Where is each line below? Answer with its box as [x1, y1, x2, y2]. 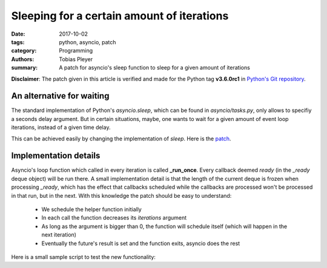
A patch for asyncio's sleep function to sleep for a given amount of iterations [59, 64, 251, 71]
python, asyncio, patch [59, 38, 116, 45]
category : [11, 47, 37, 54]
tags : [11, 38, 25, 45]
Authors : [11, 55, 35, 63]
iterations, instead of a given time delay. [11, 124, 111, 131]
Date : [11, 30, 25, 38]
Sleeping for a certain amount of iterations [11, 9, 229, 22]
